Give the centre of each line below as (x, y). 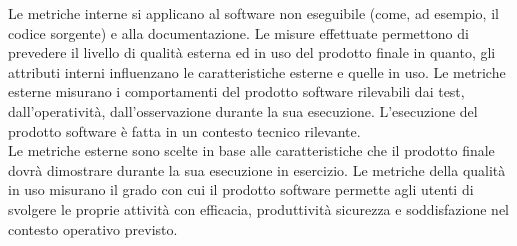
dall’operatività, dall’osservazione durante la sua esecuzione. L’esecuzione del (243, 110)
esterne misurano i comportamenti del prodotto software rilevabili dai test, (236, 91)
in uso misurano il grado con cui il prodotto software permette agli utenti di (241, 189)
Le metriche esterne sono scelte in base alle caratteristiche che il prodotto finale (251, 150)
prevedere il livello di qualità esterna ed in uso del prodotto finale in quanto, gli (252, 52)
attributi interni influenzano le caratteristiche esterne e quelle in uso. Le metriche (257, 71)
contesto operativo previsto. (93, 228)
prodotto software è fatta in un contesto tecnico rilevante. (184, 130)
